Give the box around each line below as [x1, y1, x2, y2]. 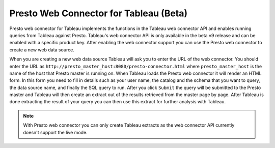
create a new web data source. [9, 46, 75, 53]
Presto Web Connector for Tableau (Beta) [9, 8, 188, 19]
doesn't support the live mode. [23, 129, 88, 135]
